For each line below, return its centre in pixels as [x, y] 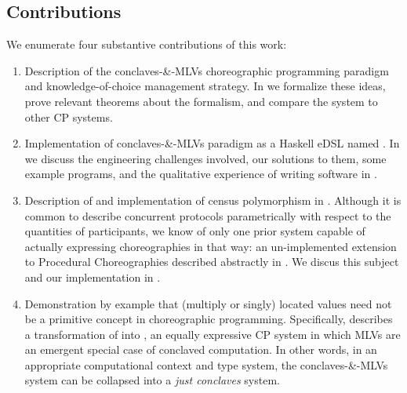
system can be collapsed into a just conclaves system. [152, 380]
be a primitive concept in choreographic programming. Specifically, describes [209, 319]
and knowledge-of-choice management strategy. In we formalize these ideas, [205, 86]
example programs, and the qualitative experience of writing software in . [201, 174]
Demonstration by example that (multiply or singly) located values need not [208, 303]
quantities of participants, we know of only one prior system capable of [195, 231]
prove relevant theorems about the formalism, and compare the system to [201, 101]
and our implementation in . [93, 277]
